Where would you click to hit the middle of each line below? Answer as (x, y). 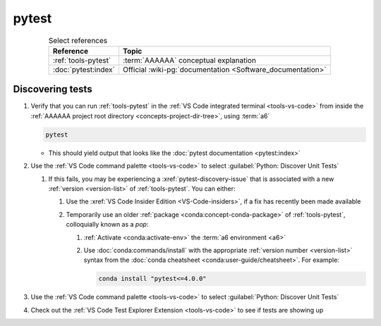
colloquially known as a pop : (107, 225)
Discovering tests (53, 89)
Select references (78, 40)
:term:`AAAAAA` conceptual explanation (189, 60)
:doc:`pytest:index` (84, 69)
